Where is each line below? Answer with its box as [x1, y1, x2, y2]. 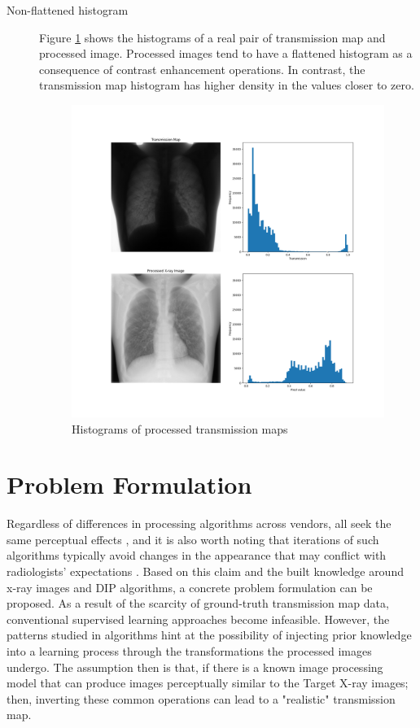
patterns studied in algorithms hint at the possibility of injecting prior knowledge [7, 626, 412, 643]
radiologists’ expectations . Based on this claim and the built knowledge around [7, 563, 404, 580]
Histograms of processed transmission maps [72, 420, 288, 437]
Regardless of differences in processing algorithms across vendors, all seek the [7, 515, 392, 532]
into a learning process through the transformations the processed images [7, 643, 372, 660]
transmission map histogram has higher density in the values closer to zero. [39, 76, 414, 94]
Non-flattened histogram [7, 2, 129, 18]
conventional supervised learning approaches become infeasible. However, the [7, 610, 390, 627]
